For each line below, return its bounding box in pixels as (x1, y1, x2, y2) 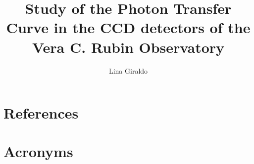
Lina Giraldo (108, 65, 148, 76)
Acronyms (3, 141, 73, 162)
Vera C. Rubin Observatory (32, 37, 225, 57)
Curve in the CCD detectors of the (6, 17, 251, 38)
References (3, 103, 79, 123)
